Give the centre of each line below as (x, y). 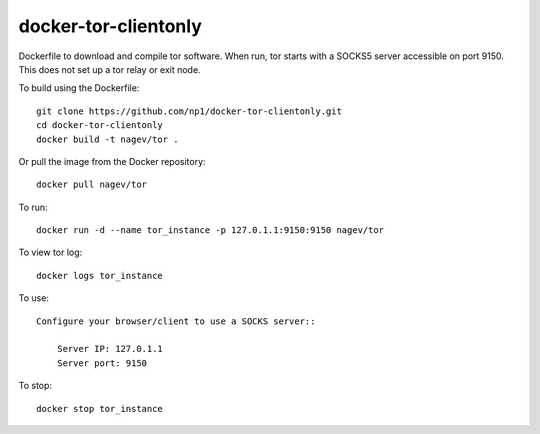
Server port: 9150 (102, 363)
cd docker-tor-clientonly (100, 125)
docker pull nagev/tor (92, 184)
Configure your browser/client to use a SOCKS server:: (176, 321)
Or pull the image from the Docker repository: (112, 161)
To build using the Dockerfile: (79, 88)
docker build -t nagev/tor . (107, 139)
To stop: (35, 386)
